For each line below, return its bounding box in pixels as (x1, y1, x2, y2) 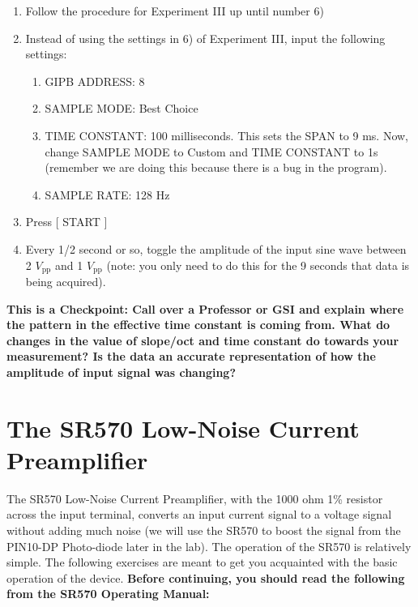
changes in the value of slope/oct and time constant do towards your (6, 331, 399, 348)
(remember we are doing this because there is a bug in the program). (45, 159, 387, 176)
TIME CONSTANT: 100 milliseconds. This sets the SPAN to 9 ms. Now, (45, 126, 409, 143)
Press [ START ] (25, 213, 108, 230)
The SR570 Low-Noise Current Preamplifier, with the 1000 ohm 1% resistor (6, 489, 383, 507)
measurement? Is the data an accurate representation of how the (6, 348, 376, 365)
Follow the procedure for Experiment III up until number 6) (25, 2, 324, 19)
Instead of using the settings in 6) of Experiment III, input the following (25, 29, 386, 46)
